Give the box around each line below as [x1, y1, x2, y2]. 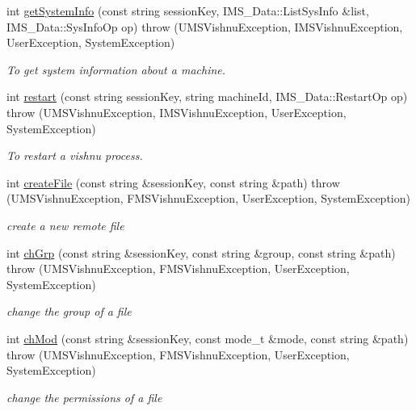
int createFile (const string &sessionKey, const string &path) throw [6, 174, 340, 191]
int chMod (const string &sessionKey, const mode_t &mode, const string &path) [6, 329, 409, 346]
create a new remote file [6, 216, 124, 233]
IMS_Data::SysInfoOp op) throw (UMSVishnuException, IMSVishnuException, [6, 18, 403, 35]
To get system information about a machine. [6, 61, 226, 78]
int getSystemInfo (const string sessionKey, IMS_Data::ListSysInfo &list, [6, 2, 369, 19]
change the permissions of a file [6, 388, 162, 405]
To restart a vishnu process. [6, 147, 143, 164]
